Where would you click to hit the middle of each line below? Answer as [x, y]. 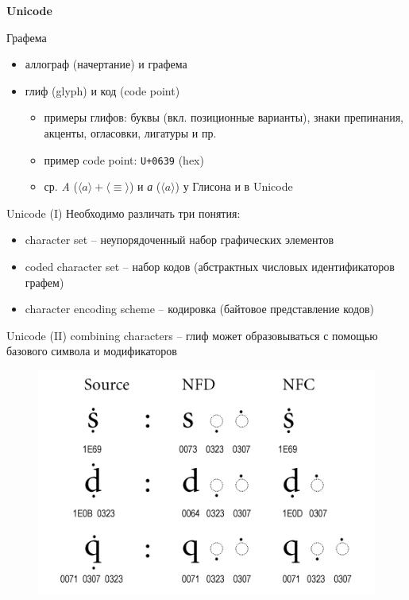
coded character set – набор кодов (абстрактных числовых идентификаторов [210, 266]
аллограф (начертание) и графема [106, 64]
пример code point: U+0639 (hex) [124, 159]
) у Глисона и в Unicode [234, 186]
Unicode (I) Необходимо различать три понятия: [123, 213]
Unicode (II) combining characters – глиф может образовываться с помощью [192, 335]
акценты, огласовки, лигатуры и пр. [130, 132]
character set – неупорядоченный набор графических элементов [179, 240]
